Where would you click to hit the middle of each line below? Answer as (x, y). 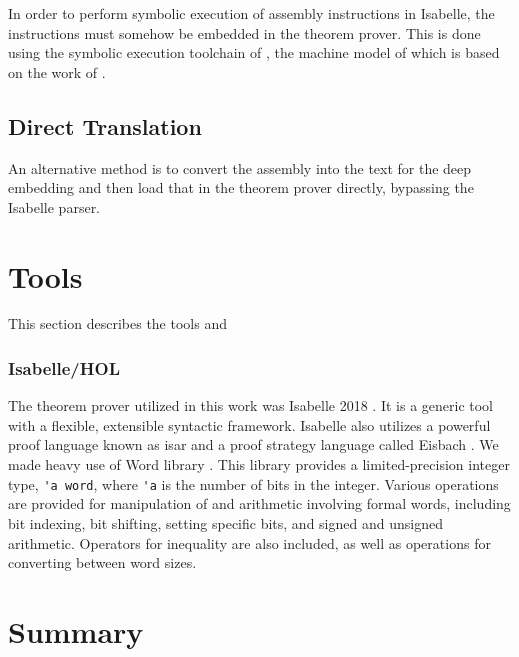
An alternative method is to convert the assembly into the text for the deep (240, 167)
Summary (76, 630)
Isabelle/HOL (64, 368)
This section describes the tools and (117, 323)
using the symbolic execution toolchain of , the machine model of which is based (254, 52)
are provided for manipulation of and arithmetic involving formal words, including (259, 503)
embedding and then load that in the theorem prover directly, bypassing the (241, 187)
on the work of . (57, 71)
